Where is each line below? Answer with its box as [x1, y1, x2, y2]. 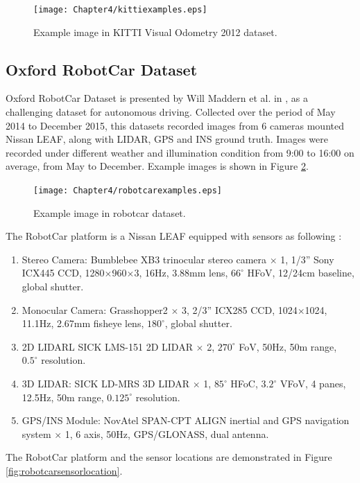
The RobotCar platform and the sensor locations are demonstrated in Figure [6, 450, 332, 464]
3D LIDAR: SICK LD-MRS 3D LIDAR [22, 376, 190, 391]
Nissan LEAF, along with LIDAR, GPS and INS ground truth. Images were [6, 132, 328, 146]
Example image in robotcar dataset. [33, 205, 186, 220]
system [22, 426, 51, 441]
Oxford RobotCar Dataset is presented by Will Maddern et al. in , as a [6, 91, 309, 105]
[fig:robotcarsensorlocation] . [6, 463, 123, 477]
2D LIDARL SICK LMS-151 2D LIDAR [22, 339, 193, 353]
